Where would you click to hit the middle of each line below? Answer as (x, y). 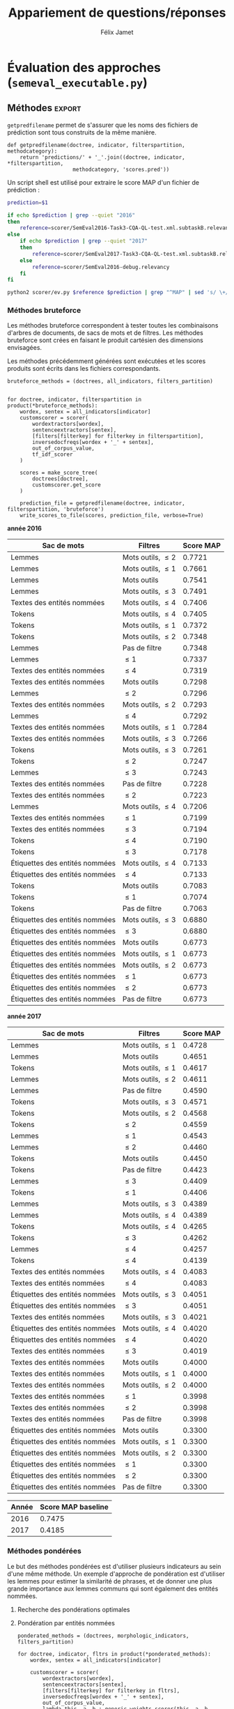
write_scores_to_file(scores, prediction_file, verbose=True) (112, 516)
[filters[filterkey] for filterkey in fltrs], (111, 1691)
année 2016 (24, 528)
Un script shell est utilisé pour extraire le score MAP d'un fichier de (103, 182)
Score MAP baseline (74, 1507)
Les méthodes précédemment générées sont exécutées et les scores (107, 361)
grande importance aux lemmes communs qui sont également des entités (113, 1588)
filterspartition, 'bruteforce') (56, 509)
